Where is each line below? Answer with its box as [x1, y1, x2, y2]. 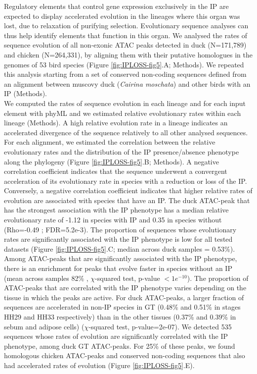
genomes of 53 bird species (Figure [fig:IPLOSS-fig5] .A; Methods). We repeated [4, 59, 244, 69]
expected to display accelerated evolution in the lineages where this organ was [4, 10, 240, 21]
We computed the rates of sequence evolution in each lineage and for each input [4, 98, 246, 108]
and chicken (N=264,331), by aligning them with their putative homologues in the [4, 49, 253, 59]
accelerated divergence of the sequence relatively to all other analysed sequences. [4, 127, 248, 137]
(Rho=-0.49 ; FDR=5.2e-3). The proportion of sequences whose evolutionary [4, 224, 237, 234]
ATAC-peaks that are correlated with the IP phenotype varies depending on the [4, 282, 247, 293]
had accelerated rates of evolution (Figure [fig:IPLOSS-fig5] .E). [4, 360, 195, 370]
